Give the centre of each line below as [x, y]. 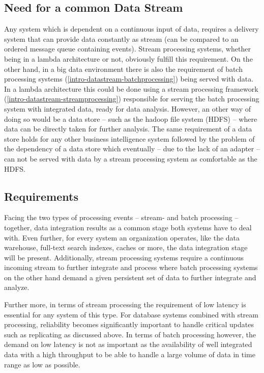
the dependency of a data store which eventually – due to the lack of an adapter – [132, 149]
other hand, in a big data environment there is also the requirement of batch [123, 69]
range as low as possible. [42, 364]
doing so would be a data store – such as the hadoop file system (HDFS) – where [131, 118]
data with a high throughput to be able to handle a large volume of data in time [130, 354]
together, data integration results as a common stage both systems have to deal [128, 227]
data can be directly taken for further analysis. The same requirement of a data [128, 129]
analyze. [17, 287]
